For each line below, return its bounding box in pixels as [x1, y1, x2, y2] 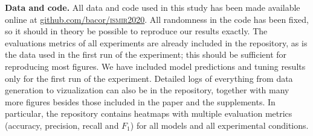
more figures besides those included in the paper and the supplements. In [5, 95, 276, 108]
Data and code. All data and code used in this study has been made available [5, 1, 300, 13]
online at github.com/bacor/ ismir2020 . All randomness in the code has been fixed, [5, 13, 309, 25]
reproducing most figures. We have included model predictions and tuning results [5, 60, 306, 72]
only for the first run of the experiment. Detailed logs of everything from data [5, 72, 293, 84]
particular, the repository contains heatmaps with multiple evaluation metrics [5, 107, 292, 120]
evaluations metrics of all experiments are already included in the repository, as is [5, 36, 308, 49]
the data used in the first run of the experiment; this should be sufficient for [5, 48, 287, 61]
